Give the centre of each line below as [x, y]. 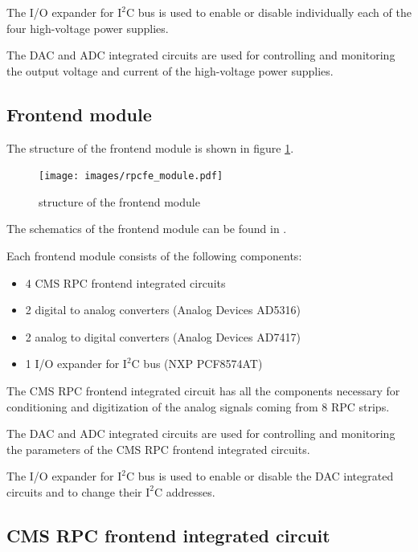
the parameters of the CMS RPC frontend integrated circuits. [158, 449]
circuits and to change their [74, 491]
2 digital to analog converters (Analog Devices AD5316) [163, 310]
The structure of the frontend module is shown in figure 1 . [150, 147]
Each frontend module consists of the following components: [154, 256]
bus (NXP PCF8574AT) [203, 364]
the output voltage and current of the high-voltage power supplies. [170, 70]
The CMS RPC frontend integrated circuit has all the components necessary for [203, 390]
